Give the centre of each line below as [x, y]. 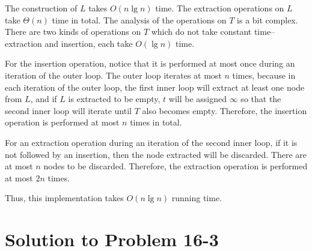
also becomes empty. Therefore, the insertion [225, 110]
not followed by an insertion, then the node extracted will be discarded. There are [156, 154]
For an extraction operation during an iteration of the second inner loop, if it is [151, 142]
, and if [44, 99]
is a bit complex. [268, 20]
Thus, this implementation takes [64, 198]
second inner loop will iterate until [68, 110]
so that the [261, 99]
